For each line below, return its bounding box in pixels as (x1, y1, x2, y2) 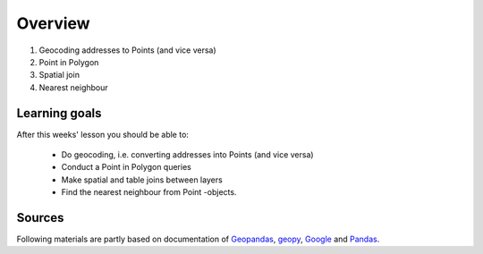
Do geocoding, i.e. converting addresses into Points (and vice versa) (61, 149, 314, 160)
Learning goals (16, 106, 102, 121)
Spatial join (38, 70, 80, 80)
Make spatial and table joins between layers (61, 174, 223, 185)
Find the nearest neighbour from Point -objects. (61, 187, 237, 198)
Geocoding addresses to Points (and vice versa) (38, 45, 216, 55)
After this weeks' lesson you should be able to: (16, 129, 190, 140)
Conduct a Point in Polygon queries (61, 162, 191, 173)
